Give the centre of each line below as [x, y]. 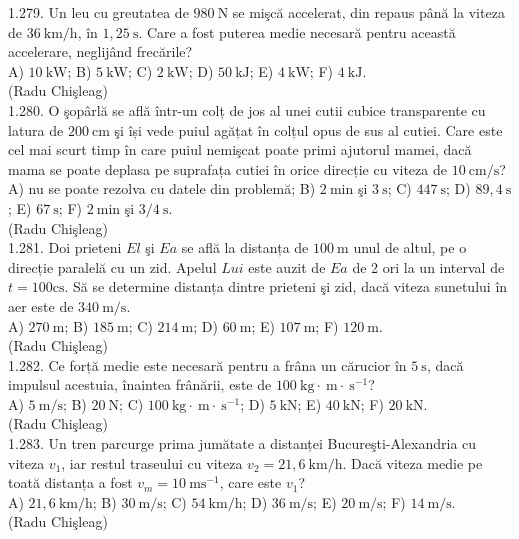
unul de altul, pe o [410, 247]
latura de [36, 129]
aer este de [41, 305]
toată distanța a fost [70, 482]
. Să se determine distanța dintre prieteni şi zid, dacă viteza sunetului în [286, 286]
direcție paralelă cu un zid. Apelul [112, 266]
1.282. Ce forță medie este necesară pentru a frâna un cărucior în [207, 364]
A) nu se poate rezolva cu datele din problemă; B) [162, 188]
